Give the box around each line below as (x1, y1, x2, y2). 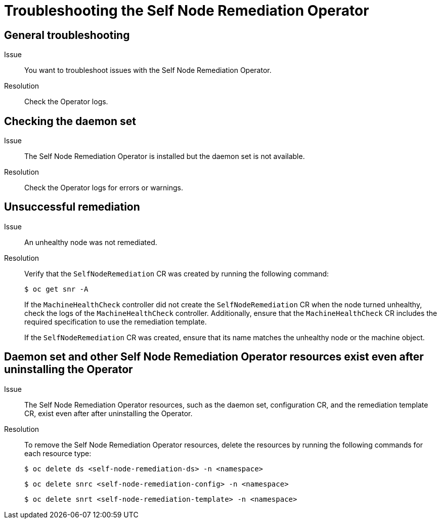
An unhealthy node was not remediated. (24, 237, 157, 247)
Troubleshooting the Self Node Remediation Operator (4, 2, 369, 19)
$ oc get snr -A (24, 285, 89, 293)
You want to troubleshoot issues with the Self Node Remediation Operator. (24, 66, 272, 75)
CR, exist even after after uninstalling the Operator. (24, 409, 193, 418)
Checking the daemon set (4, 114, 136, 128)
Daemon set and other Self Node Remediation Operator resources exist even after (4, 350, 424, 364)
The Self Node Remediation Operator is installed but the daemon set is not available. (24, 152, 305, 161)
